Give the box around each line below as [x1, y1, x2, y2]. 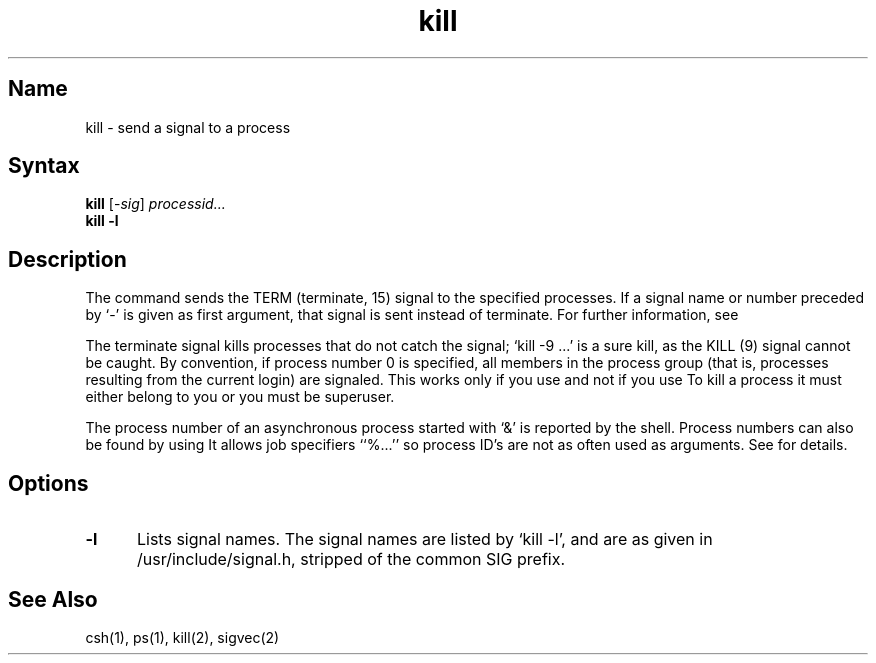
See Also [8, 586, 98, 612]
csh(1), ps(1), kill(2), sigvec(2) [85, 628, 280, 646]
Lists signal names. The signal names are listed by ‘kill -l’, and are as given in [136, 529, 713, 550]
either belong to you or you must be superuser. [85, 388, 395, 406]
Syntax [8, 153, 80, 179]
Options [8, 470, 89, 496]
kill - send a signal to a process [85, 118, 291, 136]
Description [8, 246, 127, 272]
